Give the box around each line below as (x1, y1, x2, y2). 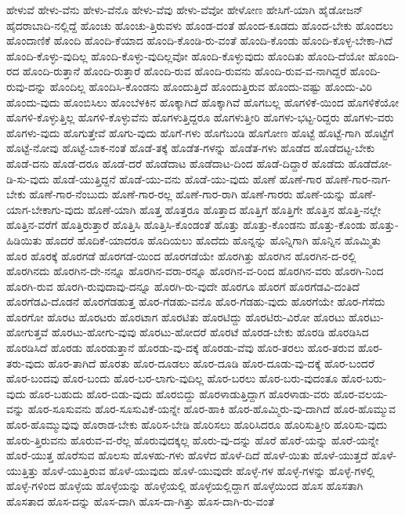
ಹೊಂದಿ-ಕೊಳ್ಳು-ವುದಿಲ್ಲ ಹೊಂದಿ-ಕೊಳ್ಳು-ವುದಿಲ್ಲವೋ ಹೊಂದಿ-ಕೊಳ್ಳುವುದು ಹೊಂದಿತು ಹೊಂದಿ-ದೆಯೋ (6, 47, 365, 63)
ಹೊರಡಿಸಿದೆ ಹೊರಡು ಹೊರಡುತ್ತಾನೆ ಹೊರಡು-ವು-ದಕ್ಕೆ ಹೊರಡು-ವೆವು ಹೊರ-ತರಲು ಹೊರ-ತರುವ (6, 339, 355, 356)
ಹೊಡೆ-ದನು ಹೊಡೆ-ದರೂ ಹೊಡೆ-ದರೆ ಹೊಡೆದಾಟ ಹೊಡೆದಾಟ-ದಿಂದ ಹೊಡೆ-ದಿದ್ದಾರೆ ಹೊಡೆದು (6, 154, 345, 171)
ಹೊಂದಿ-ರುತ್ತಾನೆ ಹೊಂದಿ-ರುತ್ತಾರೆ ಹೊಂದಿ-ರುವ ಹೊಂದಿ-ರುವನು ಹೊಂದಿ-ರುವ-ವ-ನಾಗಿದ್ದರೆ (23, 63, 347, 79)
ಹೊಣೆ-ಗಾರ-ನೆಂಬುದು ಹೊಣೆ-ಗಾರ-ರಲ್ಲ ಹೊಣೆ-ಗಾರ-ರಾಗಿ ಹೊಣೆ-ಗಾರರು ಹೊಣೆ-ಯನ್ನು (29, 186, 346, 202)
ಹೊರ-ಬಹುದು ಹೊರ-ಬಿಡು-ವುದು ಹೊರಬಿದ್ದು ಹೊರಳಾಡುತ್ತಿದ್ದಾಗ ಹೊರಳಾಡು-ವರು (29, 385, 330, 401)
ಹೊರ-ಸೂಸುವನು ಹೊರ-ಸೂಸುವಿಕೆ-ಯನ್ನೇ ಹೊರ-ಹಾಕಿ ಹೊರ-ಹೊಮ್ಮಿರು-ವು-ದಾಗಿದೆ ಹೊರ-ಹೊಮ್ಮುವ (27, 401, 396, 417)
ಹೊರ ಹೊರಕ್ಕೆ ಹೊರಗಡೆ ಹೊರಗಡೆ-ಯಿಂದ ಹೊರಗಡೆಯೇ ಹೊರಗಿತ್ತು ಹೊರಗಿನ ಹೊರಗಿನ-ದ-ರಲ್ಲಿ (6, 247, 356, 263)
